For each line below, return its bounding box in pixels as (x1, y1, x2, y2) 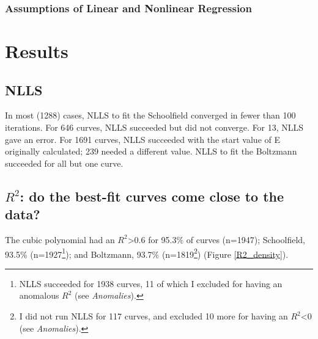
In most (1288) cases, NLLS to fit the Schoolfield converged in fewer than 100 (5, 109, 296, 122)
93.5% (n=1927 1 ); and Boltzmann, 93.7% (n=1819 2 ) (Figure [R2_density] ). (5, 246, 289, 260)
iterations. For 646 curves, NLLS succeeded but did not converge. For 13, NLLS (5, 121, 304, 134)
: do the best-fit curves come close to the (20, 186, 284, 205)
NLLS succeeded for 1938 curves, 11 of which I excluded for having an (19, 277, 283, 290)
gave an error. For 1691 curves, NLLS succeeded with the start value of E (5, 133, 280, 145)
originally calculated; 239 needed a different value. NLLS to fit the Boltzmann (5, 145, 297, 158)
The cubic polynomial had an (5, 233, 115, 246)
